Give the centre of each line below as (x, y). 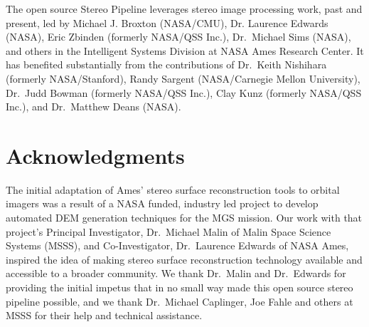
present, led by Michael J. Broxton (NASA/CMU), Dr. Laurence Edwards (167, 22)
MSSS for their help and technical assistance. (104, 315)
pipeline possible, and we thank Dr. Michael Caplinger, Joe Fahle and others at (180, 301)
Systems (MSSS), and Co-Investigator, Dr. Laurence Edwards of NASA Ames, (177, 245)
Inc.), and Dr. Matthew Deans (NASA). (93, 107)
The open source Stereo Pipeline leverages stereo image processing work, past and (184, 9)
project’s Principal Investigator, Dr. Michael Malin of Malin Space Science (169, 231)
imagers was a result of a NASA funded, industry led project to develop (162, 203)
